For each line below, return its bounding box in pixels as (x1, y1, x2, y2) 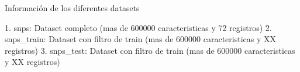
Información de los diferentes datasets (5, 2, 140, 13)
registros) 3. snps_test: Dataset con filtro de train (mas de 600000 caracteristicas (5, 44, 295, 56)
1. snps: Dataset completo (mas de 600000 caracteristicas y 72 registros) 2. (5, 21, 272, 33)
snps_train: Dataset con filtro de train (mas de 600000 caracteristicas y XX (5, 33, 276, 45)
